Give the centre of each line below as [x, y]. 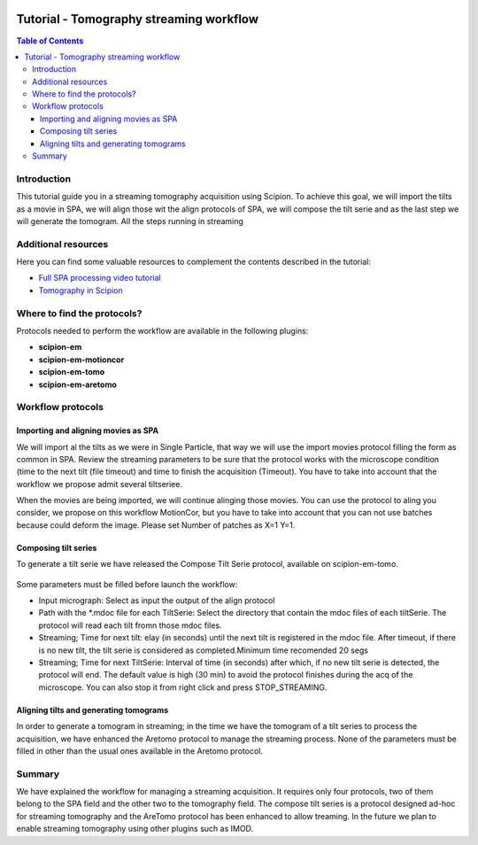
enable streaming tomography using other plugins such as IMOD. [135, 829]
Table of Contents [50, 41]
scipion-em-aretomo [77, 384]
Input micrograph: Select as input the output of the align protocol [157, 601]
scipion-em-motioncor [81, 360]
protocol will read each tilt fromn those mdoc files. [130, 625]
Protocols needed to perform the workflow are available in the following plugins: [162, 331]
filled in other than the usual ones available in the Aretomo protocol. [139, 751]
